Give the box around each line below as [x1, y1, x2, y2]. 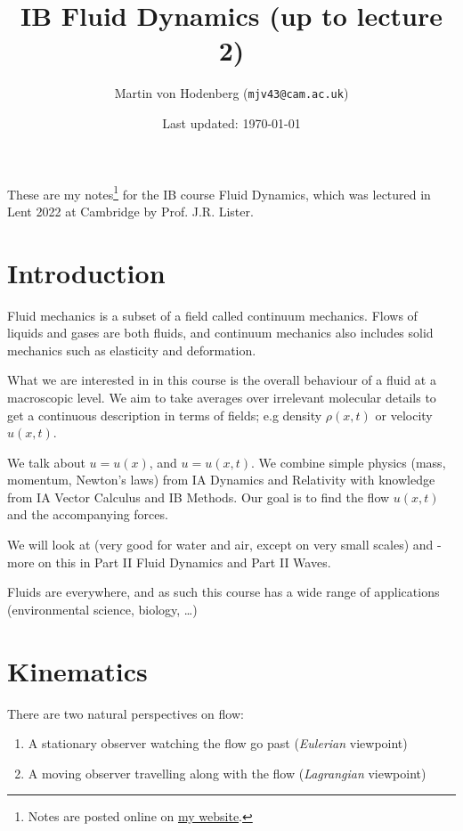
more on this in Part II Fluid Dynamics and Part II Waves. [7, 552, 331, 571]
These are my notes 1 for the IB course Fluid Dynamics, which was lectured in [7, 182, 431, 203]
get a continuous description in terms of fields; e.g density [7, 405, 322, 424]
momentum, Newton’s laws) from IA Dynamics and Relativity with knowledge [7, 470, 435, 489]
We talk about [7, 452, 85, 471]
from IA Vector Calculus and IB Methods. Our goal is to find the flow [7, 487, 390, 506]
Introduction [7, 254, 166, 290]
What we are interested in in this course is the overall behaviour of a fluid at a [7, 371, 436, 389]
